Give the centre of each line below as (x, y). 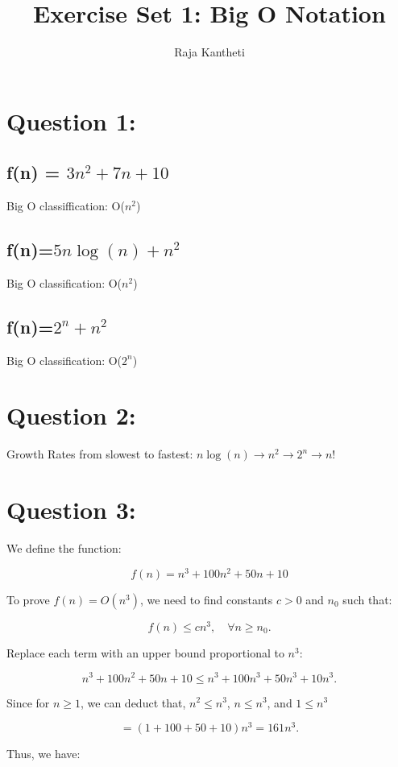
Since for (28, 702)
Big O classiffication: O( (66, 206)
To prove (28, 599)
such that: (367, 599)
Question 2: (71, 415)
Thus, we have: (44, 754)
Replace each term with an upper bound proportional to (145, 652)
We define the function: (64, 548)
